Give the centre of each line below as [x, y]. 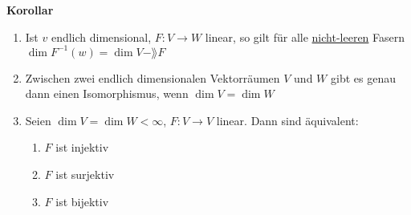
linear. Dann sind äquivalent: [287, 120]
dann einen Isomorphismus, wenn [107, 93]
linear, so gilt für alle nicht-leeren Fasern [305, 37]
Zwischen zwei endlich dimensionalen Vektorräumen [153, 77]
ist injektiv [82, 147]
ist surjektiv [85, 174]
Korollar [30, 10]
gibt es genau [363, 77]
